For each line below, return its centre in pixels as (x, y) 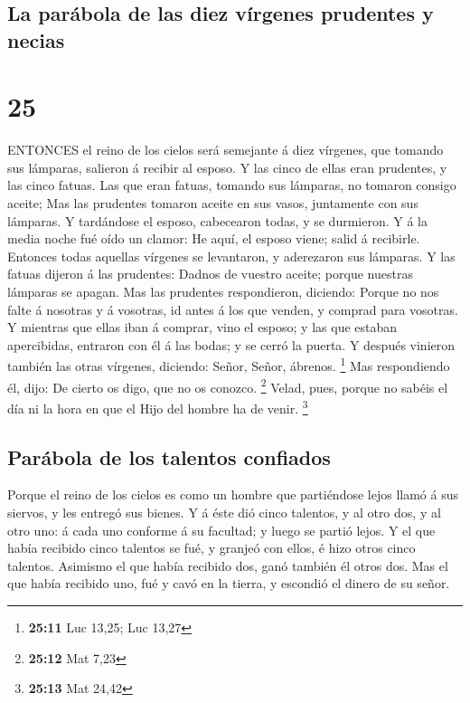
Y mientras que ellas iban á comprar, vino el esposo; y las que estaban (202, 327)
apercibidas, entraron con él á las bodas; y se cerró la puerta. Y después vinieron (231, 344)
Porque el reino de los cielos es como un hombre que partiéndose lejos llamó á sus (233, 494)
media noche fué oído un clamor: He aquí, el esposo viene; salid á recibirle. (214, 238)
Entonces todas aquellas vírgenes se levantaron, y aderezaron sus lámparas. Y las (231, 256)
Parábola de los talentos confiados (169, 456)
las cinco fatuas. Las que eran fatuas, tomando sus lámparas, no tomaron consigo (232, 185)
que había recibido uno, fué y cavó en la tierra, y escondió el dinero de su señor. (229, 583)
